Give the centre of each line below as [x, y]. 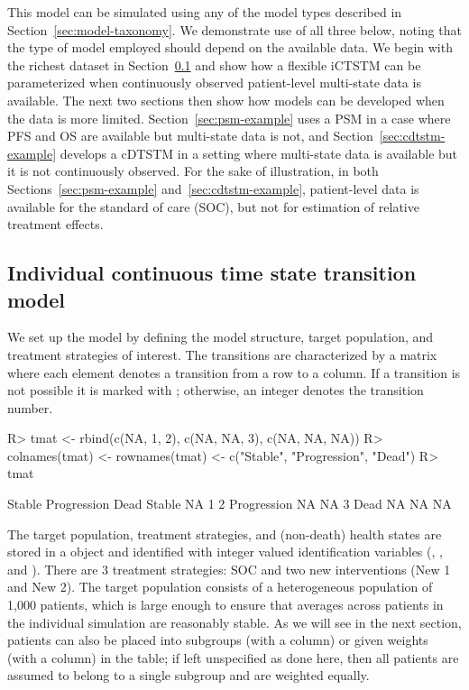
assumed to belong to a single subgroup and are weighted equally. [189, 675]
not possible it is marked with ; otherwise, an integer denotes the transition [216, 390]
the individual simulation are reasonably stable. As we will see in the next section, [234, 622]
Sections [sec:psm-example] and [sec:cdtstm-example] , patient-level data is [213, 188]
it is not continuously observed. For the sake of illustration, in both [193, 171]
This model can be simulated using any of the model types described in [205, 12]
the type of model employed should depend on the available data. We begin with [230, 47]
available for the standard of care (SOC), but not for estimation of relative [213, 206]
